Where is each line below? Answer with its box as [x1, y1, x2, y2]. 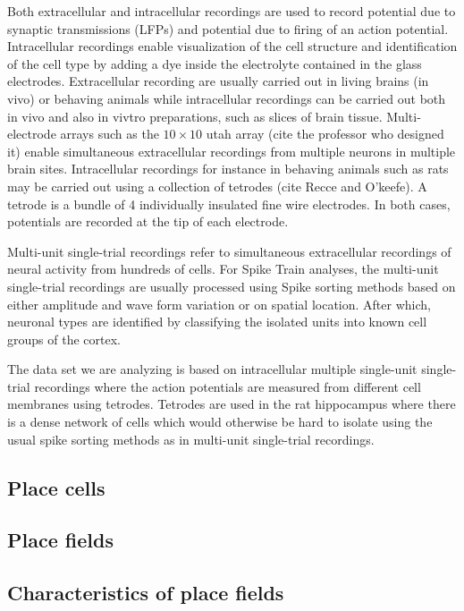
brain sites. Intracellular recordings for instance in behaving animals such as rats [7, 159, 449, 178]
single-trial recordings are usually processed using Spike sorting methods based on [7, 276, 456, 295]
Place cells [7, 473, 105, 501]
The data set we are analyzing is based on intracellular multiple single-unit [7, 360, 418, 378]
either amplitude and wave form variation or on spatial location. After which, [7, 294, 431, 313]
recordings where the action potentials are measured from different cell [34, 377, 421, 395]
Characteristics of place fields [7, 579, 284, 607]
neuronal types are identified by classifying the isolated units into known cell [7, 312, 427, 331]
